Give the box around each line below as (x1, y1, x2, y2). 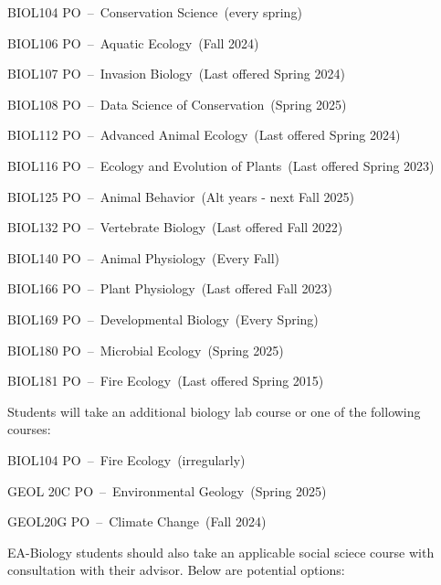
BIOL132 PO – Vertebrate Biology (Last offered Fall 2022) (7, 218, 343, 237)
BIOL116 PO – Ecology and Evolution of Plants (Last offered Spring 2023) (7, 155, 435, 175)
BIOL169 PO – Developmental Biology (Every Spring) (7, 309, 319, 328)
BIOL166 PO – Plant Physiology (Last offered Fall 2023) (7, 279, 332, 298)
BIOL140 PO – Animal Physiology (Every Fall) (7, 248, 280, 267)
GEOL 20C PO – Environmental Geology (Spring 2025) (7, 481, 327, 500)
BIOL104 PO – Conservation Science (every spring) (7, 3, 302, 21)
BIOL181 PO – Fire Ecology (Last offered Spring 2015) (7, 371, 324, 390)
